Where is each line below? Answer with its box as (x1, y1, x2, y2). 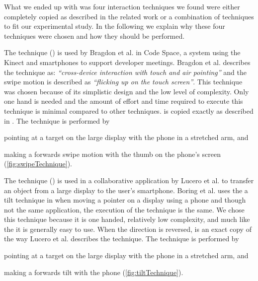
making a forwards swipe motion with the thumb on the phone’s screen (4, 148, 221, 159)
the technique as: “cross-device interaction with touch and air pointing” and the (4, 67, 247, 77)
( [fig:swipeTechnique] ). (4, 158, 73, 169)
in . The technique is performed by (4, 115, 110, 126)
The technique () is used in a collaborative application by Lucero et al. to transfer (4, 175, 254, 185)
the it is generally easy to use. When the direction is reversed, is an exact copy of (4, 223, 252, 234)
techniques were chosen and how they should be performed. (4, 30, 185, 41)
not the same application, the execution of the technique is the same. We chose (4, 204, 245, 214)
